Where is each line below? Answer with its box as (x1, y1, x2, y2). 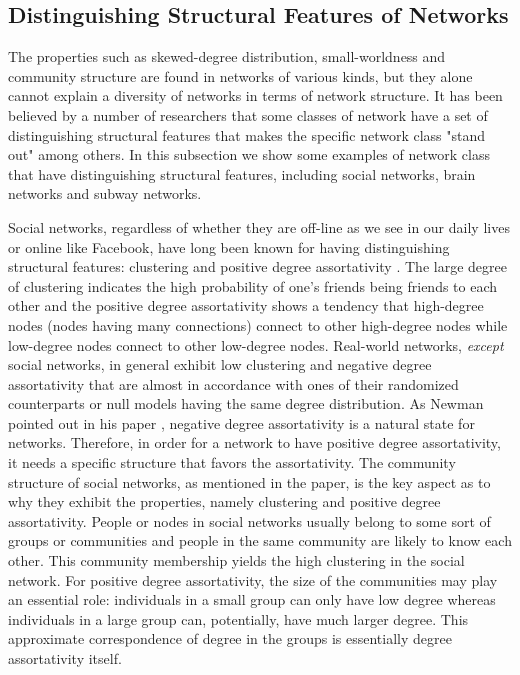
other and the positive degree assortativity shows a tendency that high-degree (8, 295, 484, 316)
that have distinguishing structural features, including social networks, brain (8, 163, 476, 184)
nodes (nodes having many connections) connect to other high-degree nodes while (8, 314, 508, 335)
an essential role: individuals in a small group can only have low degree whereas (8, 589, 496, 610)
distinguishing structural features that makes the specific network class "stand (8, 124, 486, 145)
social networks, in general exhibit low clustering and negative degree (8, 354, 432, 375)
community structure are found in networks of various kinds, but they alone (8, 65, 473, 86)
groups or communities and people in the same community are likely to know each (8, 530, 512, 551)
